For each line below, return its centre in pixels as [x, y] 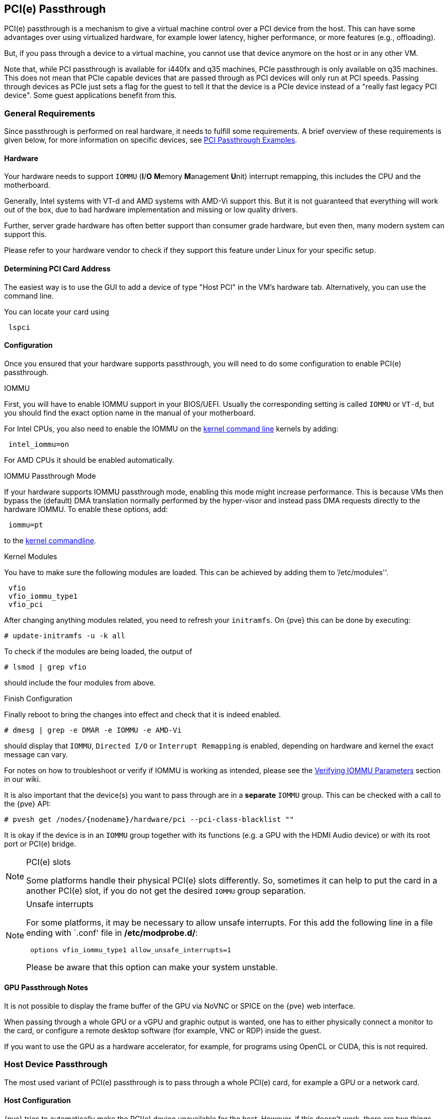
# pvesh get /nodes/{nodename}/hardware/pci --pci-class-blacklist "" [149, 819]
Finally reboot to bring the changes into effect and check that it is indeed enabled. [143, 714]
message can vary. [36, 754]
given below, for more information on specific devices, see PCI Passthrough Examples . [151, 140]
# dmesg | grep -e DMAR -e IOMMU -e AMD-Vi [93, 730]
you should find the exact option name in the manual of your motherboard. [130, 413]
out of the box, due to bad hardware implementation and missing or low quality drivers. [151, 210]
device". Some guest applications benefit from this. [91, 95]
